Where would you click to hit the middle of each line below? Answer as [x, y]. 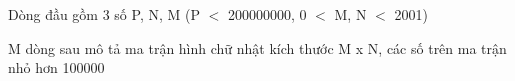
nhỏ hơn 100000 [56, 67]
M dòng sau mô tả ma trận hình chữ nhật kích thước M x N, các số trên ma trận [257, 47]
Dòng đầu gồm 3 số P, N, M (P [104, 14]
